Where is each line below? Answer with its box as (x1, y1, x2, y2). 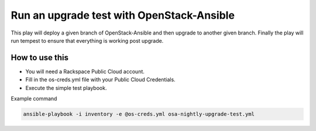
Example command (11, 95, 57, 102)
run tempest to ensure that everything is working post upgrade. (11, 37, 164, 44)
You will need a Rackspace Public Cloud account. (25, 68, 145, 75)
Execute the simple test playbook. (25, 84, 107, 91)
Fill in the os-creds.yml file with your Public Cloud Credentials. (25, 76, 176, 83)
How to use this (11, 53, 69, 63)
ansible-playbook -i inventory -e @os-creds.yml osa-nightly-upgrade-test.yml (23, 111, 255, 117)
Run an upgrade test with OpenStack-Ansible (11, 9, 235, 22)
